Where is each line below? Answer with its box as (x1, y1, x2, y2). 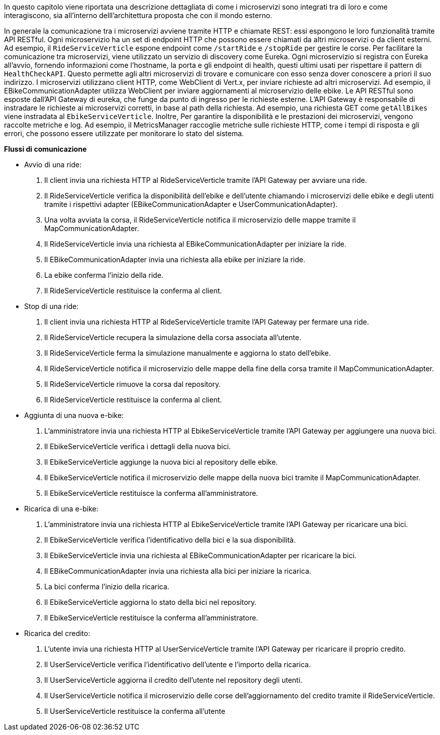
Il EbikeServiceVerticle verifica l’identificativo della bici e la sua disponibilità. (44, 536, 296, 544)
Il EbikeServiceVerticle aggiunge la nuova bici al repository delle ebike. (44, 458, 278, 466)
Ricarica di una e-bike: (24, 504, 99, 513)
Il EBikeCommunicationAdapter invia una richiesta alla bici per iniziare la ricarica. (44, 567, 311, 575)
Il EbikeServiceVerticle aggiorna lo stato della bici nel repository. (44, 598, 257, 606)
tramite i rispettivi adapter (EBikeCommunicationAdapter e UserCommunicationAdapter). (44, 200, 338, 208)
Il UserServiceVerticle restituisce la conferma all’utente (44, 707, 225, 715)
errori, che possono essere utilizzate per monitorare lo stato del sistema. (4, 129, 244, 138)
